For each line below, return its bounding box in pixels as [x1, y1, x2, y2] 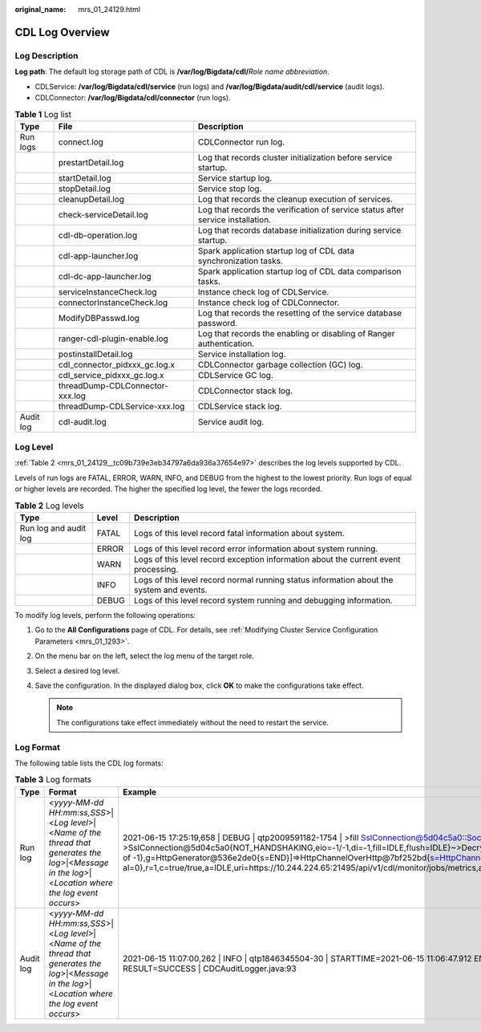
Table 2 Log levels [14, 500, 84, 511]
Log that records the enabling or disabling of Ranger [197, 327, 395, 339]
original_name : [14, 5, 67, 14]
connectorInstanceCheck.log [58, 297, 168, 308]
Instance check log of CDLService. [197, 286, 329, 297]
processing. [133, 564, 179, 575]
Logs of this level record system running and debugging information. [133, 595, 393, 606]
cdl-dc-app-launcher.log [58, 270, 152, 282]
